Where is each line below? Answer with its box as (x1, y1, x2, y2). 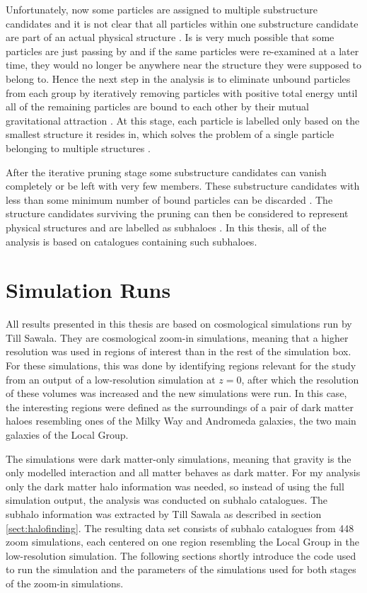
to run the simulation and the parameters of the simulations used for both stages (6, 562, 356, 577)
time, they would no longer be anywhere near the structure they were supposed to (6, 57, 361, 72)
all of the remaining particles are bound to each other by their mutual (6, 99, 309, 114)
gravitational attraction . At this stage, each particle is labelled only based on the (6, 113, 360, 127)
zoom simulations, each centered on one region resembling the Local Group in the (6, 534, 359, 549)
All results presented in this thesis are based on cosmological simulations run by (6, 316, 352, 331)
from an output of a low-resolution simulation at (6, 372, 216, 386)
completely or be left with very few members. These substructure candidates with (6, 178, 360, 193)
